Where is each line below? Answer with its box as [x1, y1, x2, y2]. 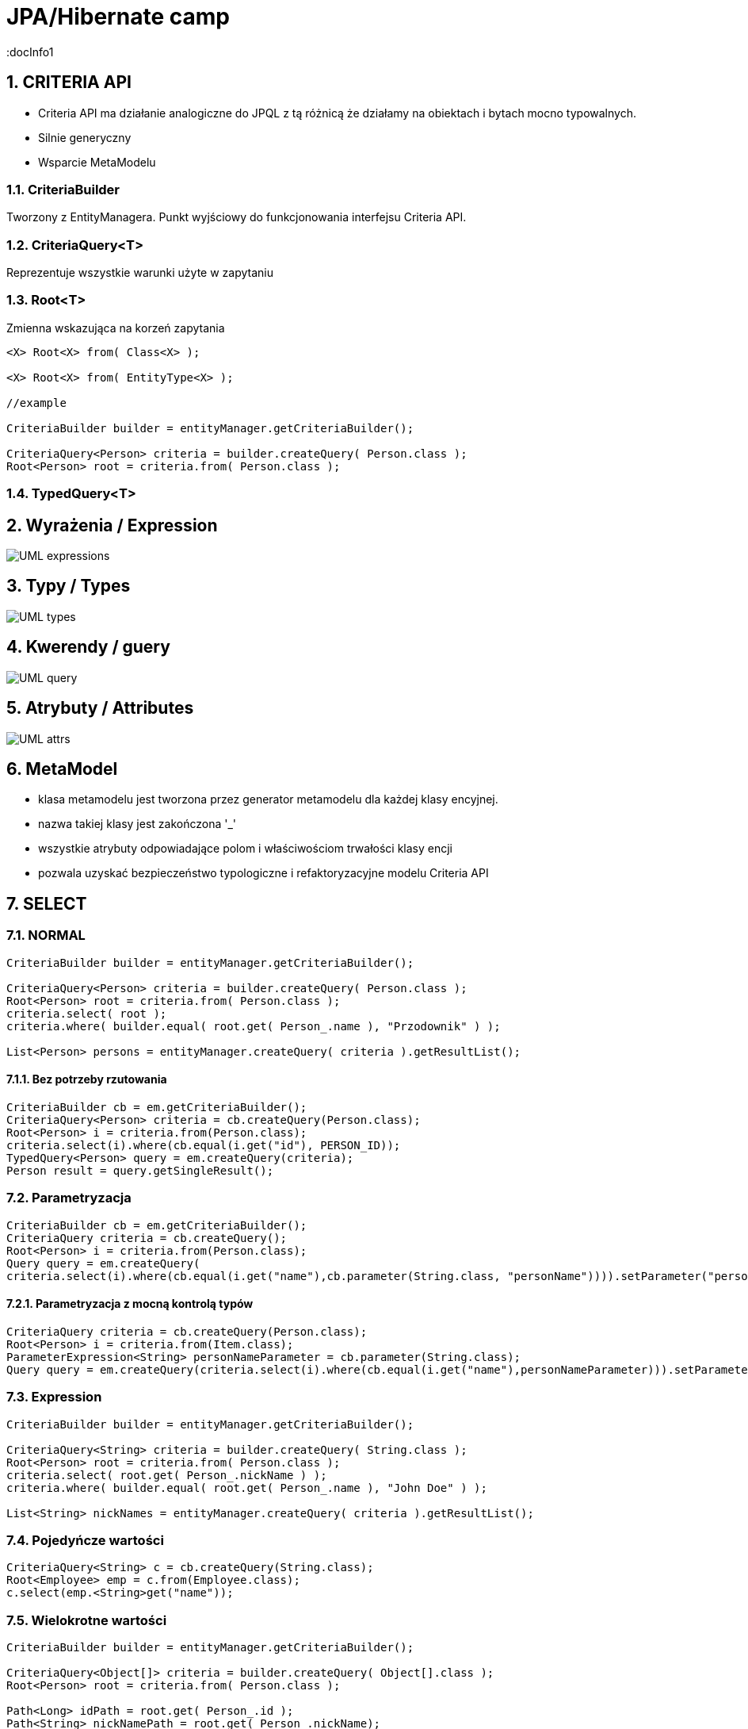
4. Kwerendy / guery [6, 637, 170, 657]
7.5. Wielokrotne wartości [6, 1612, 167, 1628]
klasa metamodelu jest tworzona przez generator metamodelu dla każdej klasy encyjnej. [38, 792, 498, 807]
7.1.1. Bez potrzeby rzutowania [6, 1072, 167, 1087]
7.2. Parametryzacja [6, 1190, 132, 1206]
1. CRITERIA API [6, 72, 132, 93]
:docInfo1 [6, 44, 54, 59]
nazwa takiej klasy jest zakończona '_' [38, 817, 236, 831]
